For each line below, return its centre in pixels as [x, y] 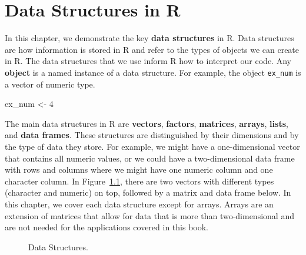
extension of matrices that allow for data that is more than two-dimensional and [149, 215]
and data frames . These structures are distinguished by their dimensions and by [152, 135]
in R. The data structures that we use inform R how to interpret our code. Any [148, 61]
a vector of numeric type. [50, 84]
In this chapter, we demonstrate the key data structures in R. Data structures [149, 38]
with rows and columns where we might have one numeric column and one [139, 170]
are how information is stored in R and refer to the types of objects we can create [152, 49]
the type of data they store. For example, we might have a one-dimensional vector [152, 146]
